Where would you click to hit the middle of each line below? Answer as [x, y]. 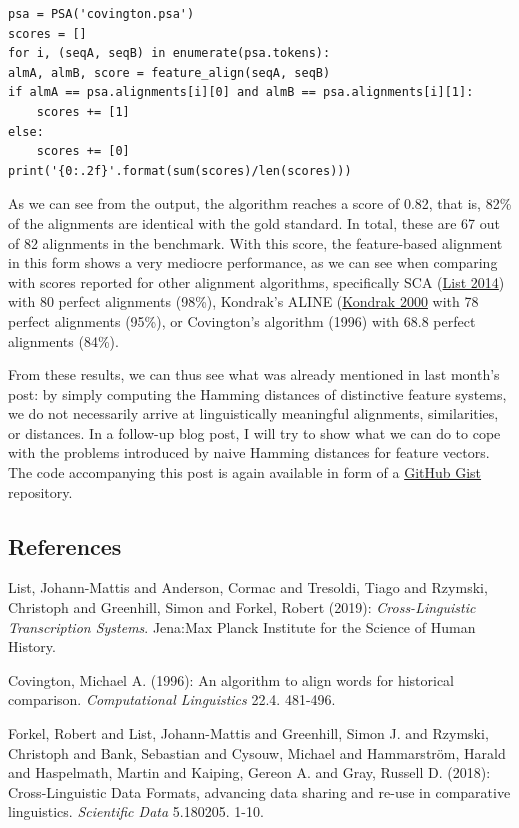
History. [32, 646]
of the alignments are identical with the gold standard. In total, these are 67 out [254, 222]
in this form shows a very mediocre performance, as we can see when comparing [253, 262]
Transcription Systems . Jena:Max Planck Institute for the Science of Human [242, 626]
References [65, 545]
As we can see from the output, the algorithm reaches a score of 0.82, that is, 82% [260, 203]
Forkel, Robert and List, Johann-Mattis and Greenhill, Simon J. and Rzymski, [248, 733]
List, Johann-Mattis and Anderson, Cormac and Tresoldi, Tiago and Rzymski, [248, 587]
